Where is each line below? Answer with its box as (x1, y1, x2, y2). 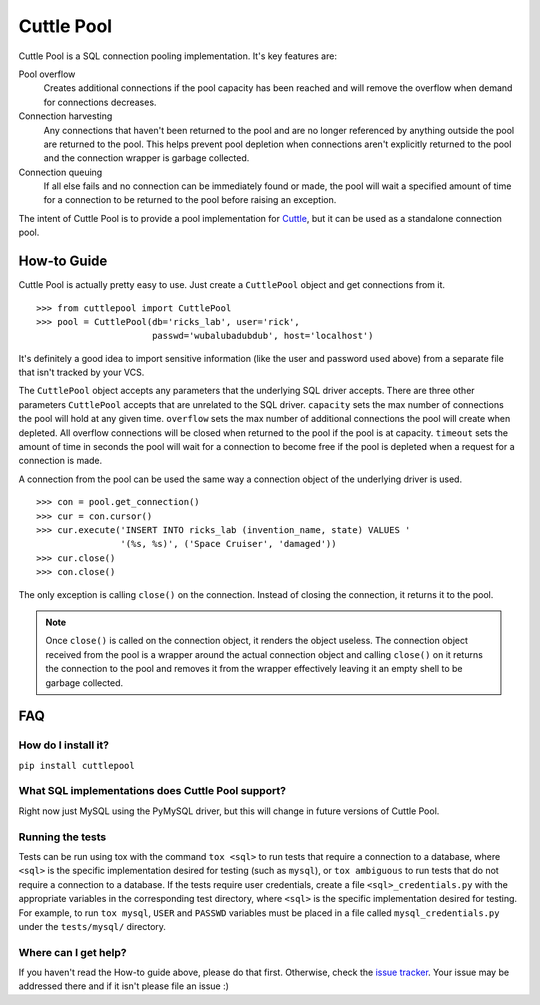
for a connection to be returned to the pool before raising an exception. (43, 194, 337, 206)
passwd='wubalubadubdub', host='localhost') (151, 330, 374, 342)
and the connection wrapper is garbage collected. (43, 152, 250, 164)
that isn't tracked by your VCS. (18, 366, 145, 379)
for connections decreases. (43, 96, 157, 108)
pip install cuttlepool (18, 760, 135, 771)
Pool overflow (18, 68, 76, 80)
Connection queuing (18, 166, 103, 178)
